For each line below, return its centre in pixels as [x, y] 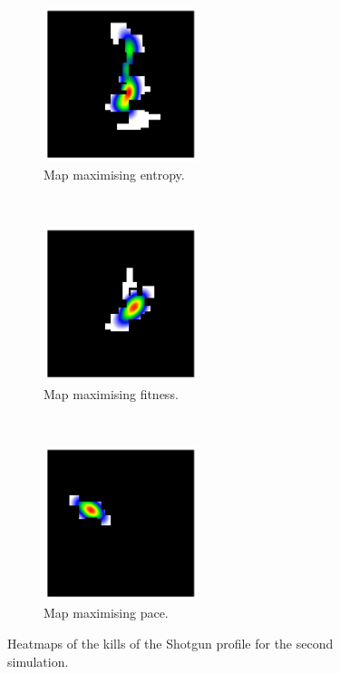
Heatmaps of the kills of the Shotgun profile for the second [170, 643]
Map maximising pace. [106, 613]
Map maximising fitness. [111, 393]
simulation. [38, 661]
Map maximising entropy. [114, 174]
